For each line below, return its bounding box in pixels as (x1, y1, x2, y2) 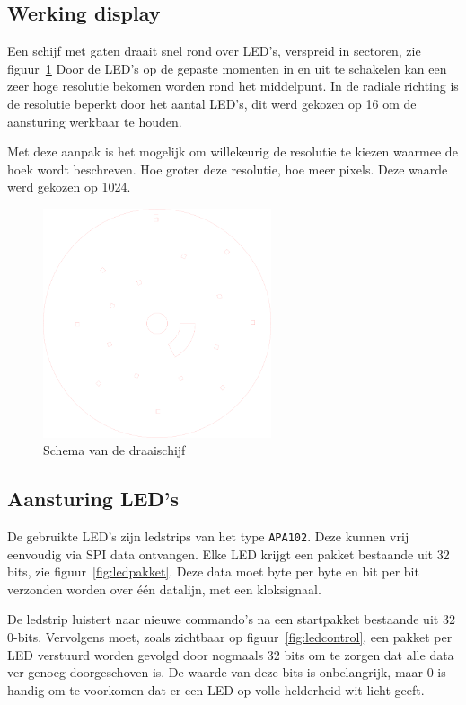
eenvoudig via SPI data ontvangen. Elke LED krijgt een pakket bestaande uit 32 (7, 544, 450, 563)
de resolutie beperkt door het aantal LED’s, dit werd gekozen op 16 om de (7, 94, 417, 112)
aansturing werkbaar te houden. (7, 112, 182, 130)
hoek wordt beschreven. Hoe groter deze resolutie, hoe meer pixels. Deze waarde (7, 159, 448, 178)
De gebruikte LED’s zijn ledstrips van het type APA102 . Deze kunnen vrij (7, 527, 409, 546)
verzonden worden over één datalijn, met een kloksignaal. (7, 579, 321, 598)
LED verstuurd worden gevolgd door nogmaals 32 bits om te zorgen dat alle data (7, 645, 454, 664)
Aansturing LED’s (7, 485, 180, 513)
